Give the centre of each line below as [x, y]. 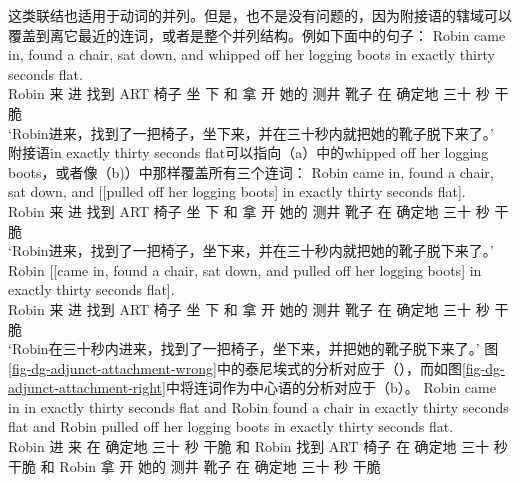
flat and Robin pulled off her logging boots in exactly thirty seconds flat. [231, 426]
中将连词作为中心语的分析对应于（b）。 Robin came [330, 387]
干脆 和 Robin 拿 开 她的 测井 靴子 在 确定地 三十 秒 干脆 [194, 465]
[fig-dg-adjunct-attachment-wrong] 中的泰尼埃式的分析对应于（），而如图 [235, 367]
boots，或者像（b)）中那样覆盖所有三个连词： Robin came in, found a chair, [251, 171]
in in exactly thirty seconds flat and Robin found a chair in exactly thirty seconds [258, 406]
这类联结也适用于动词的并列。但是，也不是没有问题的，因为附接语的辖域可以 [260, 15]
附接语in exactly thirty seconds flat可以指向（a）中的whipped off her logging [248, 152]
